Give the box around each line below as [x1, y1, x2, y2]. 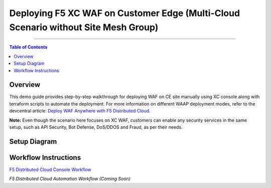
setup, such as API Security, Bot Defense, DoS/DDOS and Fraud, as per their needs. [9, 124, 183, 130]
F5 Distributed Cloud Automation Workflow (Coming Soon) [9, 176, 130, 182]
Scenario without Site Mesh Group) [9, 22, 159, 33]
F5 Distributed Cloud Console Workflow [9, 166, 91, 172]
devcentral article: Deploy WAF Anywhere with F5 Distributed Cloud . [9, 108, 151, 114]
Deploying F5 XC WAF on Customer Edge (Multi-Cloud [9, 8, 240, 19]
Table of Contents [9, 44, 48, 50]
